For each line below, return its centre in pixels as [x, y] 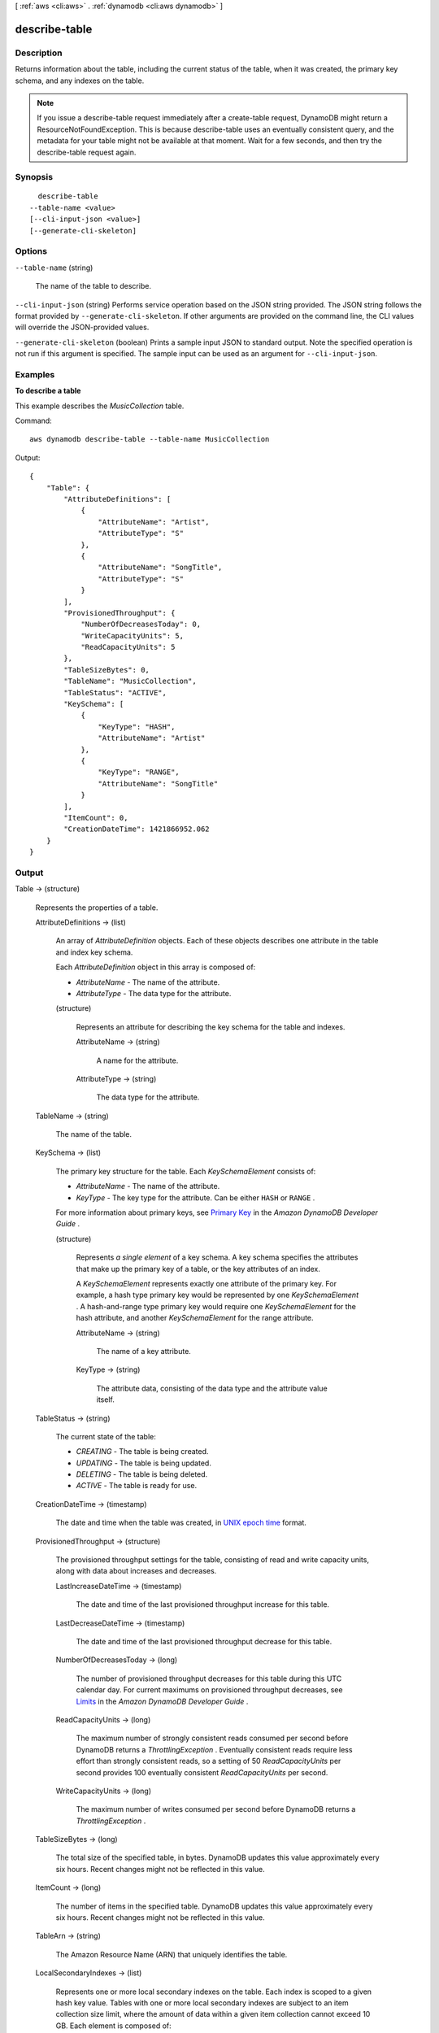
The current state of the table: [106, 1436]
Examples [35, 374]
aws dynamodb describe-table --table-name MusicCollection [150, 440]
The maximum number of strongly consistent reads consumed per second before [212, 1738]
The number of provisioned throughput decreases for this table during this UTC [209, 1678]
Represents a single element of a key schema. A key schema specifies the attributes [217, 1257]
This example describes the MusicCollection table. [100, 406]
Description [39, 53]
